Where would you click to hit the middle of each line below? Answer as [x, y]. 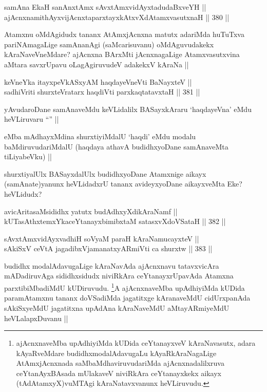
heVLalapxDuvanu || [36, 318]
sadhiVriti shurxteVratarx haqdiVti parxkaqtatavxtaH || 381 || [102, 92]
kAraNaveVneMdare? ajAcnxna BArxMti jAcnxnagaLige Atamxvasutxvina [122, 54]
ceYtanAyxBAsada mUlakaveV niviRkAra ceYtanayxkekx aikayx [119, 373]
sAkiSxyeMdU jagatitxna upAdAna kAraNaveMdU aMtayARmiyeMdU [117, 307]
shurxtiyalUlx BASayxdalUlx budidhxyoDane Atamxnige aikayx [105, 173]
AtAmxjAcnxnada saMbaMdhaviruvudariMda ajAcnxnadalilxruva [120, 363]
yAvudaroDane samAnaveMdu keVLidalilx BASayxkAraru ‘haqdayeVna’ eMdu [128, 109]
